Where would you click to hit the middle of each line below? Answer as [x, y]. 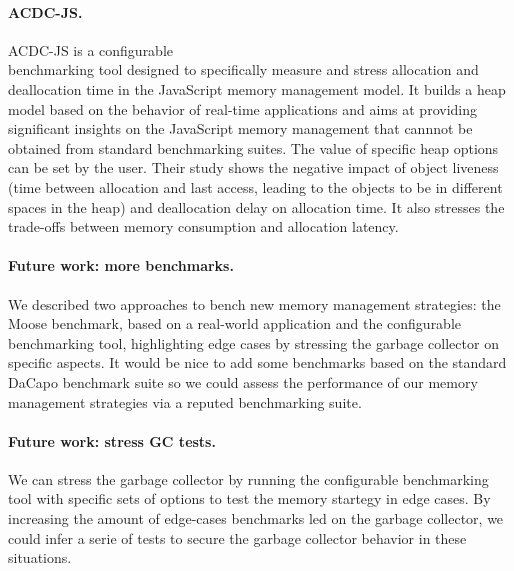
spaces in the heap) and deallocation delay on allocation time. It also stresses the [256, 206]
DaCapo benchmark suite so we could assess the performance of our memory [243, 381]
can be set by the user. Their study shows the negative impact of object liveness [253, 167]
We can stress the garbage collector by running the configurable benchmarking [248, 478]
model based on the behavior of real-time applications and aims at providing [242, 108]
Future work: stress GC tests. [112, 440]
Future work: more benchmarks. [121, 265]
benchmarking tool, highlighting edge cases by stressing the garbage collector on [253, 342]
